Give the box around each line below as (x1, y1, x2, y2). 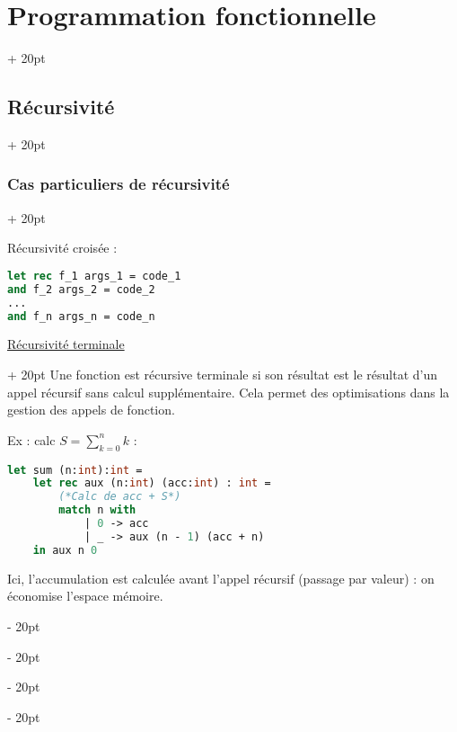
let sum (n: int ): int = (7, 463, 143, 477)
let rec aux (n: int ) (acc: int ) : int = (32, 477, 271, 490)
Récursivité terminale (7, 335, 125, 353)
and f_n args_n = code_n (7, 309, 155, 323)
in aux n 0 (32, 543, 98, 557)
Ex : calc (7, 430, 56, 449)
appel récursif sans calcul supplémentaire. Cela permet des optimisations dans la (7, 382, 450, 401)
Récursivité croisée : (7, 238, 118, 257)
